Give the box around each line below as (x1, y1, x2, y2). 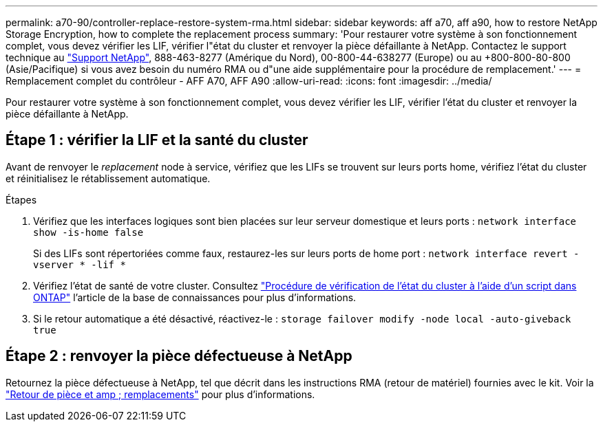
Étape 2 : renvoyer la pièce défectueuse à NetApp (6, 347, 352, 365)
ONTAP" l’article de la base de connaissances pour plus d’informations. (33, 291, 357, 303)
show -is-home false (33, 226, 144, 238)
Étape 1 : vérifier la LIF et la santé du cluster (6, 131, 308, 149)
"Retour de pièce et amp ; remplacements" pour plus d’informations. (6, 388, 315, 400)
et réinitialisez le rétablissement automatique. (6, 172, 211, 184)
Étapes (6, 193, 37, 206)
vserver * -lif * (33, 259, 126, 270)
